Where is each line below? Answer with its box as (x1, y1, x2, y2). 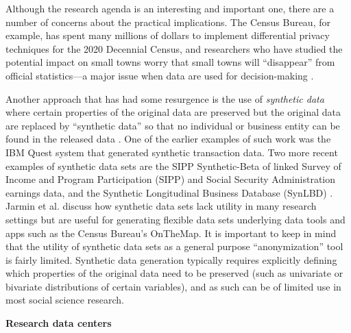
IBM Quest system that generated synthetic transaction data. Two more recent (5, 145, 338, 159)
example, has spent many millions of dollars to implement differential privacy (5, 28, 330, 42)
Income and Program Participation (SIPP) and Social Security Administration (5, 172, 336, 186)
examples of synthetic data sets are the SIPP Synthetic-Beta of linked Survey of (5, 158, 341, 173)
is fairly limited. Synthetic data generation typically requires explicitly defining (5, 252, 337, 267)
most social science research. (5, 293, 124, 307)
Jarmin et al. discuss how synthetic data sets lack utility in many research (5, 199, 317, 213)
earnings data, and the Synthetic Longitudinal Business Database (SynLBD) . (5, 185, 333, 199)
